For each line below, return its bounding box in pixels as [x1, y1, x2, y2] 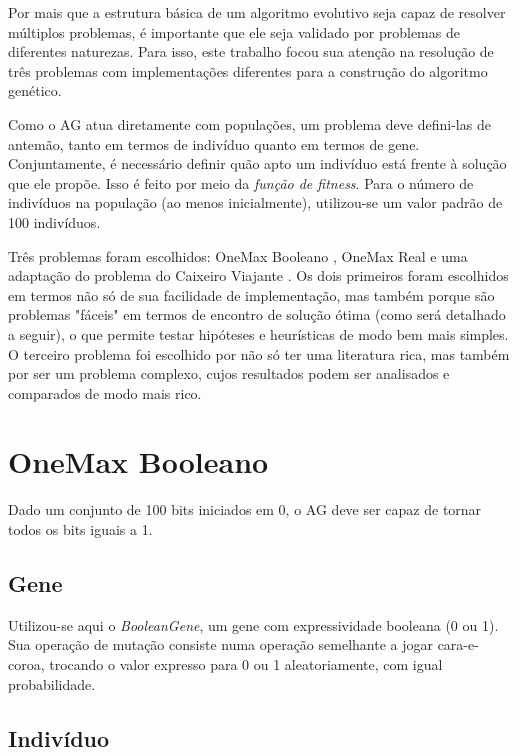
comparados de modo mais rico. [8, 382, 202, 403]
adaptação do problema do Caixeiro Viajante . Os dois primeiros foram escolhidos [8, 265, 509, 286]
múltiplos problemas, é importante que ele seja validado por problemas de [8, 21, 460, 42]
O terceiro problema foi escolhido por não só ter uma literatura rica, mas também [8, 343, 510, 364]
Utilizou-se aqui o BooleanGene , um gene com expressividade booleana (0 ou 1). [8, 614, 499, 635]
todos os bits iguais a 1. [8, 519, 153, 539]
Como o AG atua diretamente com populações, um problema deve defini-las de [8, 113, 491, 134]
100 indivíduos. [8, 211, 101, 232]
